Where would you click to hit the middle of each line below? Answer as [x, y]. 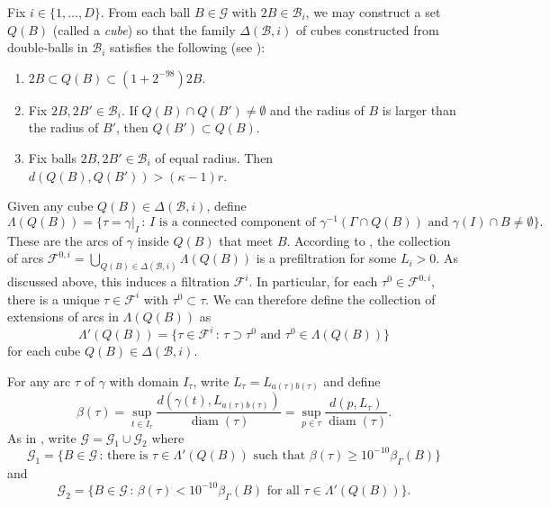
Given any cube [50, 206]
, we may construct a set [373, 12]
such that [280, 455]
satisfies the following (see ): [187, 47]
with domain [144, 380]
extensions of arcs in [63, 317]
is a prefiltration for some [326, 258]
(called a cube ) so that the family [144, 29]
